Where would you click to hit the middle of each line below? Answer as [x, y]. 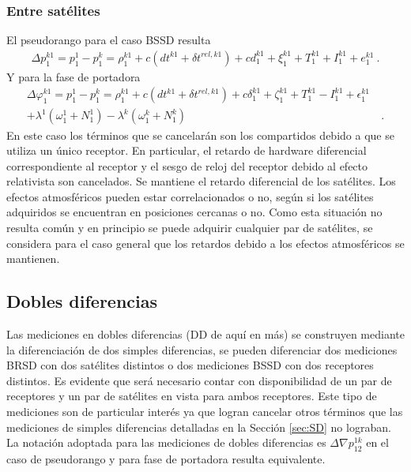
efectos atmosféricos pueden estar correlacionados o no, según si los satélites [190, 196]
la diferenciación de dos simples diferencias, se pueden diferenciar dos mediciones [202, 349]
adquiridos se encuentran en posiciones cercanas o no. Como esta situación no [194, 212]
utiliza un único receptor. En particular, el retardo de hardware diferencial [187, 150]
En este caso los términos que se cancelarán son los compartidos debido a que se [200, 135]
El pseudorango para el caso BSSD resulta [109, 40]
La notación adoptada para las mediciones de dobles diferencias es [166, 442]
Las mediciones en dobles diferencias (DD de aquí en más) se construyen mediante [205, 334]
